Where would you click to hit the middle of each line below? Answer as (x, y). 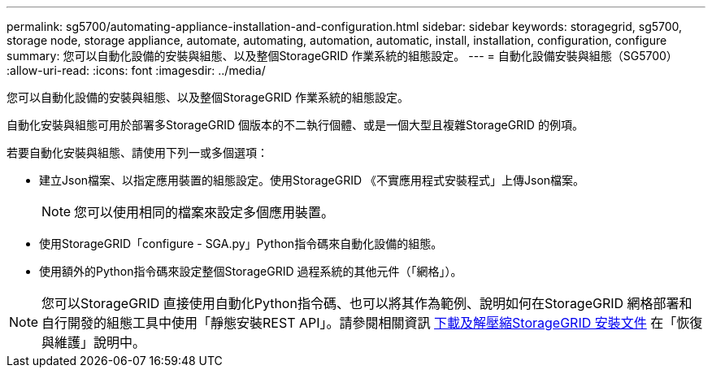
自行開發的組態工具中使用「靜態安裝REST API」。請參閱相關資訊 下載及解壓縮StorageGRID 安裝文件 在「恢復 (372, 323)
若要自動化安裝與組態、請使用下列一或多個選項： (137, 152)
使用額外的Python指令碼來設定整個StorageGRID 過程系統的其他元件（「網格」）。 (251, 271)
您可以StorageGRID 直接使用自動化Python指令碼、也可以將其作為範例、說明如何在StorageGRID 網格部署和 (367, 303)
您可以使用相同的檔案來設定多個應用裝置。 (204, 212)
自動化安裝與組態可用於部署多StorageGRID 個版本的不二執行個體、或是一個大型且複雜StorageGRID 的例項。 (295, 125)
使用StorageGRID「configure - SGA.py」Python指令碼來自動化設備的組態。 (241, 244)
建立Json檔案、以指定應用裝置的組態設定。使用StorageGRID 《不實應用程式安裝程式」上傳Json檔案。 (312, 180)
